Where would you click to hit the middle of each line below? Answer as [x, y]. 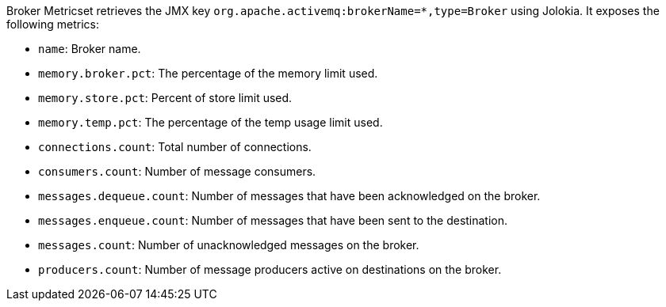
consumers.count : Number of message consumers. [177, 171]
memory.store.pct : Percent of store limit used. [165, 98]
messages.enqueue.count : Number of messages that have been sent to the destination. [273, 220]
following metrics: [53, 24]
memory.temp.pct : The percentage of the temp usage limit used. [211, 122]
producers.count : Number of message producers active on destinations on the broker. [270, 269]
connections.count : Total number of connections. [175, 147]
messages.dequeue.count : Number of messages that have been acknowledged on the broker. [289, 196]
